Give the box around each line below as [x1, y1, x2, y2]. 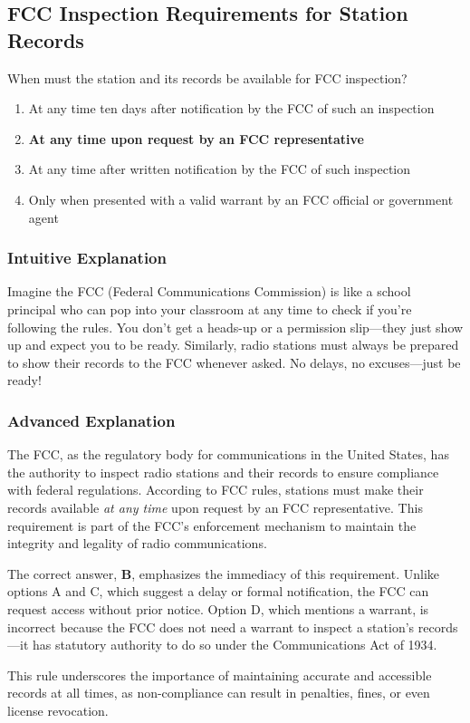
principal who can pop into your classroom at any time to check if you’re [7, 299, 412, 318]
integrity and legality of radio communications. [7, 534, 267, 553]
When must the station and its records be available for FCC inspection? [7, 68, 408, 87]
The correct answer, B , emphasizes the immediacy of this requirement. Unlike [7, 564, 440, 583]
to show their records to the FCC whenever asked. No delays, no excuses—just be [7, 352, 461, 371]
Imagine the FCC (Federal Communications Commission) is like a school [7, 282, 411, 301]
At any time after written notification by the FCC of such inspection [28, 159, 410, 178]
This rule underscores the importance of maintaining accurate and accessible [7, 665, 432, 684]
